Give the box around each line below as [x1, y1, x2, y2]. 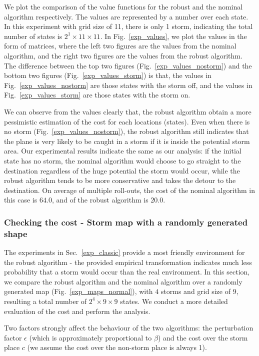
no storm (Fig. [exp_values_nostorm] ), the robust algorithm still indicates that [4, 126, 249, 136]
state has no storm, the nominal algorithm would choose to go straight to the [4, 155, 241, 165]
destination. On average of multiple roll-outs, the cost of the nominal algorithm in [4, 184, 255, 195]
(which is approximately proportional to [29, 332, 152, 342]
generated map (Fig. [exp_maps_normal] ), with [4, 286, 153, 296]
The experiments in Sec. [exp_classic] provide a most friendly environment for [4, 247, 245, 257]
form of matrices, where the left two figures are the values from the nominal [4, 40, 236, 51]
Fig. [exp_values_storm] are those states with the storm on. [4, 89, 190, 100]
